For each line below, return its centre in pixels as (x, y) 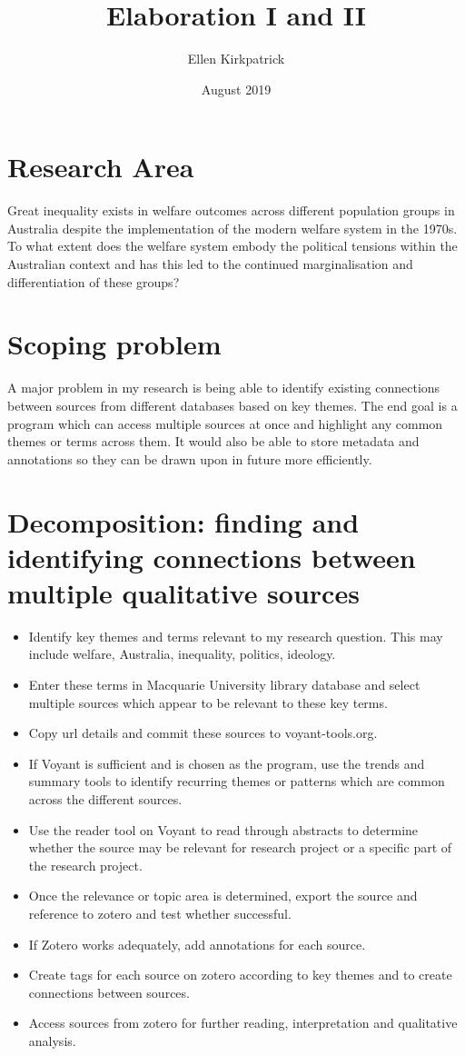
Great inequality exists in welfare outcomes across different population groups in (231, 210)
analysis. (52, 1040)
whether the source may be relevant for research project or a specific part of (240, 847)
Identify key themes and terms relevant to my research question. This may (236, 636)
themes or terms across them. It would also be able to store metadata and (213, 441)
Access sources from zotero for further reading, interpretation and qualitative (243, 1023)
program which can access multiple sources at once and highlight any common (225, 423)
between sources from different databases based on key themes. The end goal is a (232, 405)
